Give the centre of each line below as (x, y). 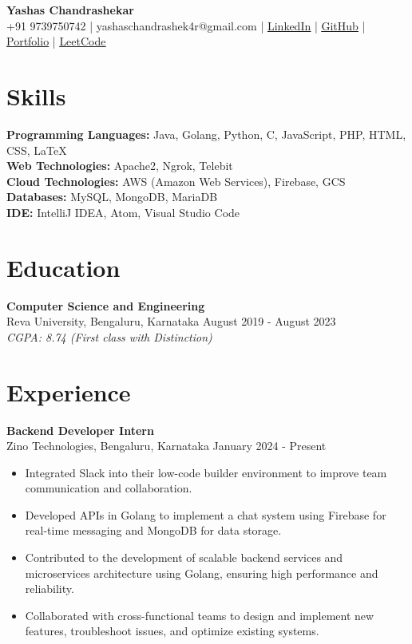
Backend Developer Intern (80, 430)
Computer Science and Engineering (106, 305)
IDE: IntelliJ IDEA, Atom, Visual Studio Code (123, 212)
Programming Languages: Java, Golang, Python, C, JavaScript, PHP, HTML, (206, 134)
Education (63, 267)
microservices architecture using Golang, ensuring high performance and (202, 573)
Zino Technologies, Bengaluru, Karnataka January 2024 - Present (166, 446)
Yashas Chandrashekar (70, 10)
